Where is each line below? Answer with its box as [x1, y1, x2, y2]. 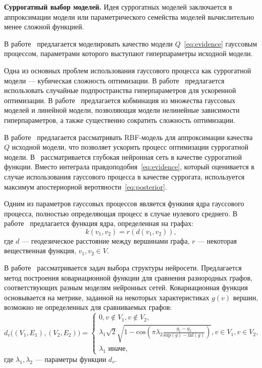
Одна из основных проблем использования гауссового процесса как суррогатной [4, 65, 251, 75]
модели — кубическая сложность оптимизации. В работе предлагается [4, 75, 225, 85]
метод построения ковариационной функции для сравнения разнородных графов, [4, 272, 253, 283]
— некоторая [197, 235, 237, 246]
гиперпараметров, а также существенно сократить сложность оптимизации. [4, 114, 235, 125]
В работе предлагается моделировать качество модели [4, 38, 173, 49]
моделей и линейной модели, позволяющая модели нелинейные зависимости [4, 105, 240, 115]
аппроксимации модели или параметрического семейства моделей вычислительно [4, 11, 254, 22]
